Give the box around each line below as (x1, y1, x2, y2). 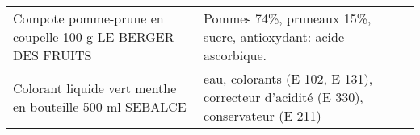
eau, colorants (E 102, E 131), (204, 69, 373, 88)
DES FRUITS (13, 46, 92, 64)
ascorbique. (204, 46, 267, 64)
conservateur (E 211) (204, 106, 321, 125)
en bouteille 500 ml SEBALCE (13, 96, 187, 116)
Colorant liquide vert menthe (13, 78, 177, 97)
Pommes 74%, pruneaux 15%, (204, 9, 372, 27)
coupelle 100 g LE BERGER (13, 27, 174, 46)
